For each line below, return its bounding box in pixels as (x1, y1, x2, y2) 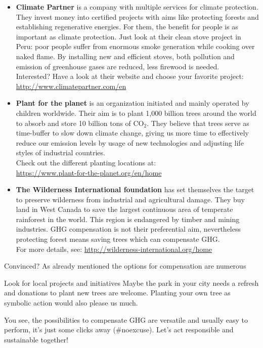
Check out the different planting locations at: (16, 157, 156, 167)
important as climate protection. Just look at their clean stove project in (16, 31, 241, 41)
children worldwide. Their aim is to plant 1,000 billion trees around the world (16, 107, 256, 118)
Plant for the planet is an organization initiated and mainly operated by (16, 98, 249, 108)
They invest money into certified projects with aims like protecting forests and (16, 11, 259, 22)
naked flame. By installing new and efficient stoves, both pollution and (16, 51, 235, 61)
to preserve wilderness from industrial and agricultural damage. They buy (16, 194, 245, 204)
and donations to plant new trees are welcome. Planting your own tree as (4, 287, 231, 298)
